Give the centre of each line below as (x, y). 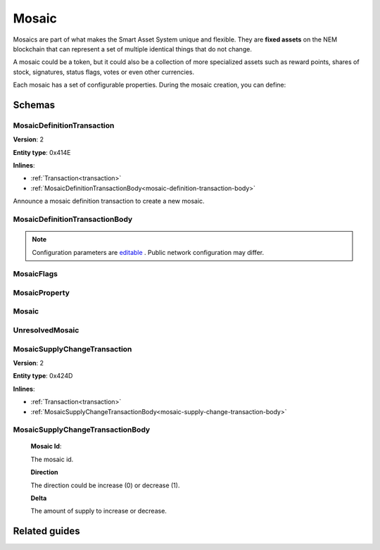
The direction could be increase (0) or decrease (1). (105, 485)
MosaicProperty (42, 292)
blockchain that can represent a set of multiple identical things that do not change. (133, 49)
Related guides (46, 531)
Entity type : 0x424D (43, 376)
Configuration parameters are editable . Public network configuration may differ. (148, 252)
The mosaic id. (52, 459)
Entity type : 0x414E (42, 152)
